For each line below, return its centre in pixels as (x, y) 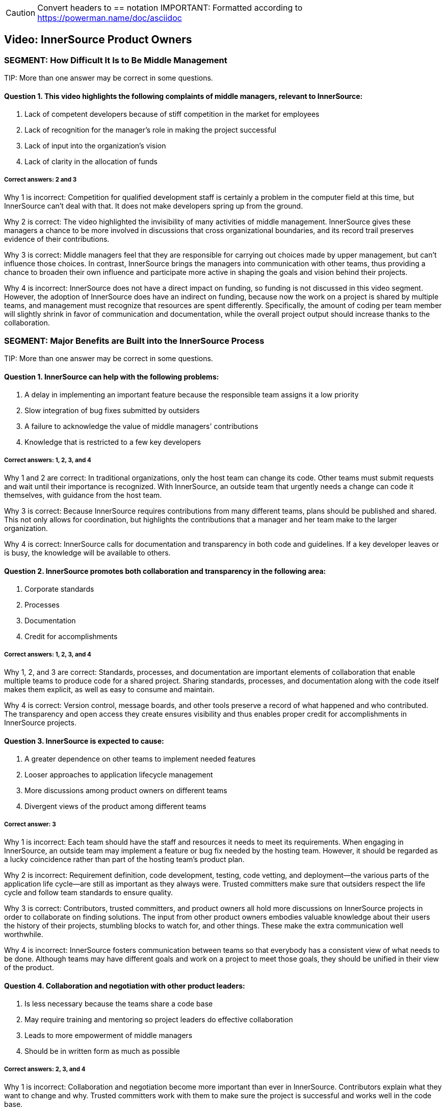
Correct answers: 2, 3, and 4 (45, 1069)
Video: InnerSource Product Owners (98, 40)
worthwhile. (24, 934)
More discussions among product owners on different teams (126, 791)
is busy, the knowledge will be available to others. (87, 552)
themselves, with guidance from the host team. (83, 495)
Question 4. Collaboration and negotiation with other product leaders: (125, 986)
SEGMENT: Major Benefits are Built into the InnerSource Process (134, 340)
